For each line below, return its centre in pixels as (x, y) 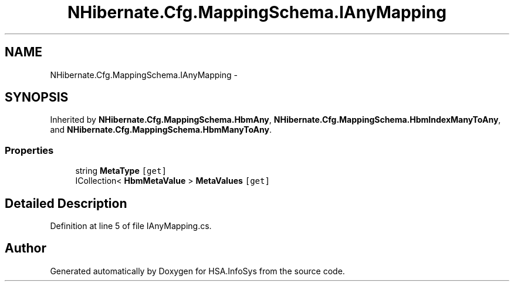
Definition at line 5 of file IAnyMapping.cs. (131, 226)
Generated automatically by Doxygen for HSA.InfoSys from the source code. (197, 271)
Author (26, 248)
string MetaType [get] (121, 171)
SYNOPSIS (37, 97)
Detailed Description (66, 203)
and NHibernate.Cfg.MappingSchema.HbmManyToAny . (161, 130)
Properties (29, 150)
